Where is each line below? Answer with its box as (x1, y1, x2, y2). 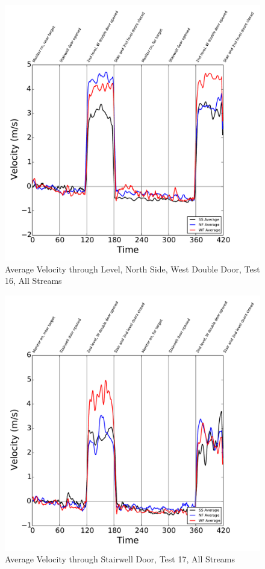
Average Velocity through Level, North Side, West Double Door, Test (5, 262, 260, 275)
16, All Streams (5, 274, 62, 287)
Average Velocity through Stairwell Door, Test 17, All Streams (5, 553, 235, 565)
